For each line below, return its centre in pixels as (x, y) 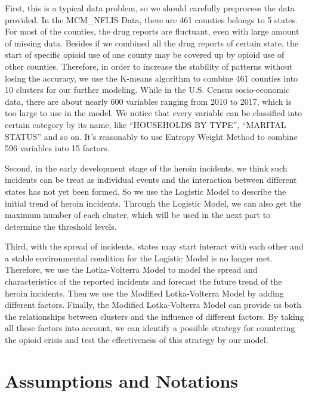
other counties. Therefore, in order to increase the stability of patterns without (149, 66)
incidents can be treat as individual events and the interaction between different (151, 180)
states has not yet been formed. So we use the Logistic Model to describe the (146, 191)
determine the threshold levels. (61, 226)
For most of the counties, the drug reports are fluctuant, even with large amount (152, 31)
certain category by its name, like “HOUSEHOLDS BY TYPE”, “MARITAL (146, 124)
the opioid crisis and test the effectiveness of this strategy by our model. (137, 340)
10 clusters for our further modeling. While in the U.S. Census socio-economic (147, 90)
